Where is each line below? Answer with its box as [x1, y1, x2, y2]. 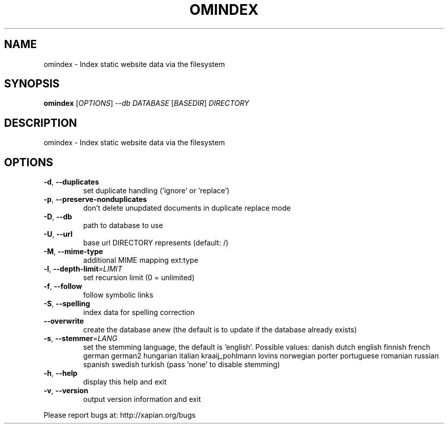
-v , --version [43, 386, 88, 395]
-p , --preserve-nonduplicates [43, 195, 147, 204]
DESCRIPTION [4, 116, 77, 129]
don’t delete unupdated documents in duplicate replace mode [83, 204, 291, 213]
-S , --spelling [43, 299, 91, 308]
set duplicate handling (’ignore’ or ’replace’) [83, 186, 230, 195]
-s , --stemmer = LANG [43, 334, 118, 343]
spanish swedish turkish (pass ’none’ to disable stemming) [83, 360, 280, 369]
